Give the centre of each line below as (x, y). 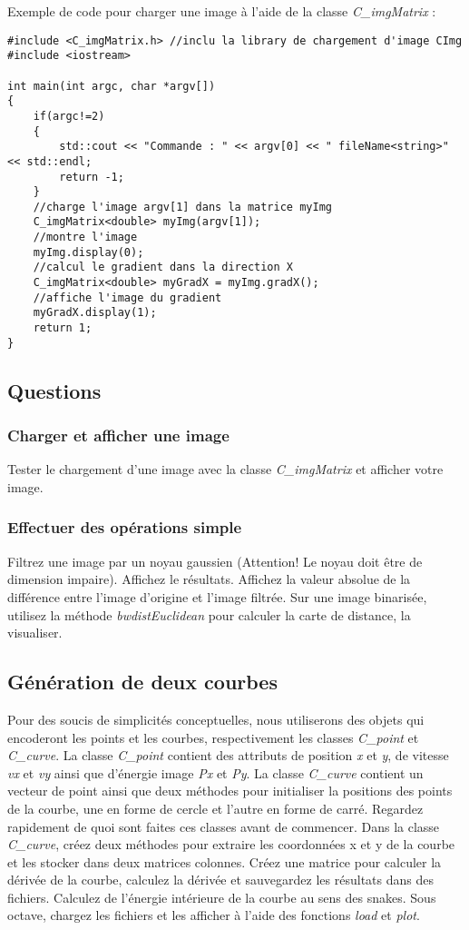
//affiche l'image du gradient (127, 297)
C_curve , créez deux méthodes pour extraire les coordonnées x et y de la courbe (231, 844)
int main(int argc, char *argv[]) (112, 86)
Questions (54, 390)
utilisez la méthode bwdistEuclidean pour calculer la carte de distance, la (209, 614)
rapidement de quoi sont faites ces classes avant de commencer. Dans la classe (224, 826)
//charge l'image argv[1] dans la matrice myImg (182, 207)
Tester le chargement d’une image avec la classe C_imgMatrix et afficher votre (225, 469)
